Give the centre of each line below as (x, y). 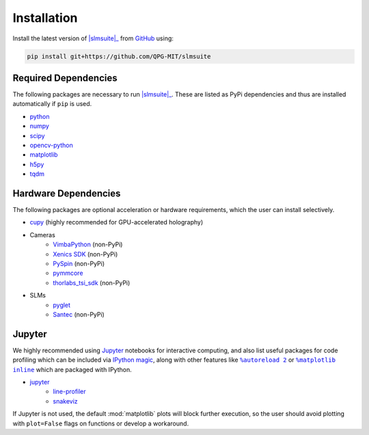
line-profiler (70, 392)
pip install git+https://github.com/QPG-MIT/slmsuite (119, 56)
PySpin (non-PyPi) (79, 264)
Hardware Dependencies (67, 193)
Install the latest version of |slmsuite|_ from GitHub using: (93, 38)
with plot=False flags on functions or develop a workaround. (101, 423)
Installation (45, 18)
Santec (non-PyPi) (79, 314)
